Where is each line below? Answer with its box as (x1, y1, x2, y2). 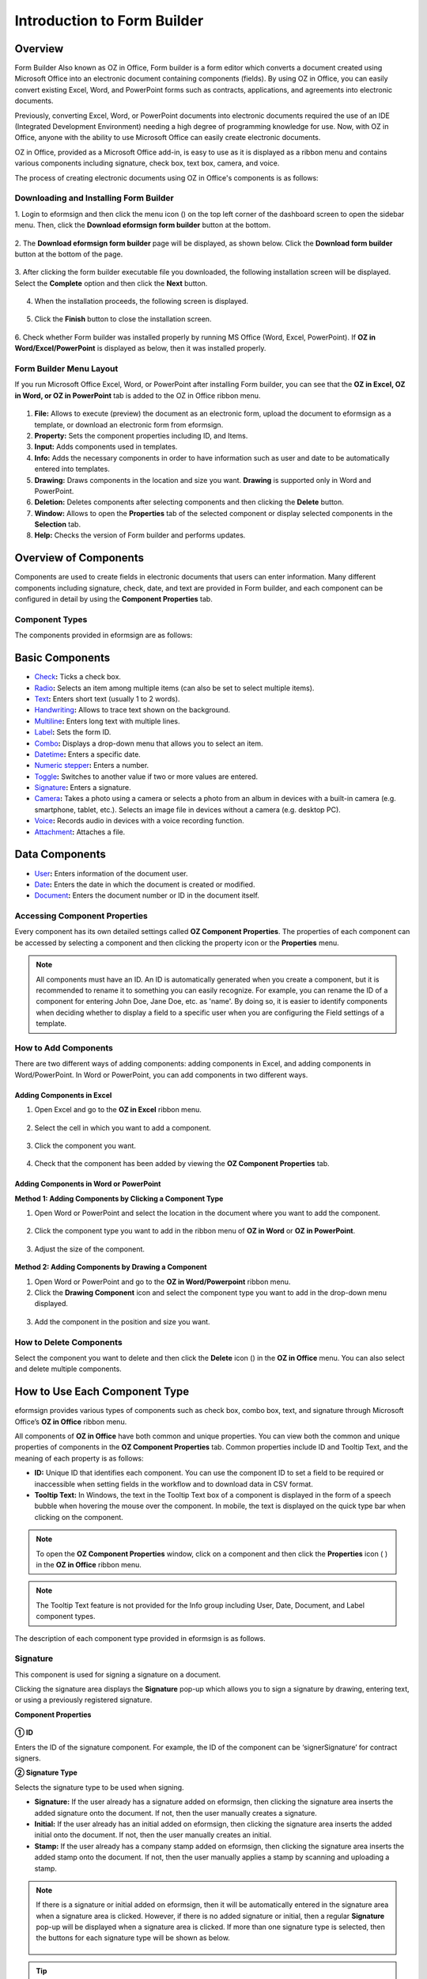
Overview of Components (14, 551, 144, 565)
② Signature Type (14, 1768, 78, 1777)
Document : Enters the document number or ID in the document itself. (34, 891, 260, 900)
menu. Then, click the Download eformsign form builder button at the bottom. (14, 220, 271, 230)
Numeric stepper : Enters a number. (34, 761, 149, 770)
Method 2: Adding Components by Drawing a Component (14, 1263, 207, 1272)
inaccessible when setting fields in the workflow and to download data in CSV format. (34, 1479, 314, 1488)
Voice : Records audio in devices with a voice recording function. (34, 816, 244, 826)
